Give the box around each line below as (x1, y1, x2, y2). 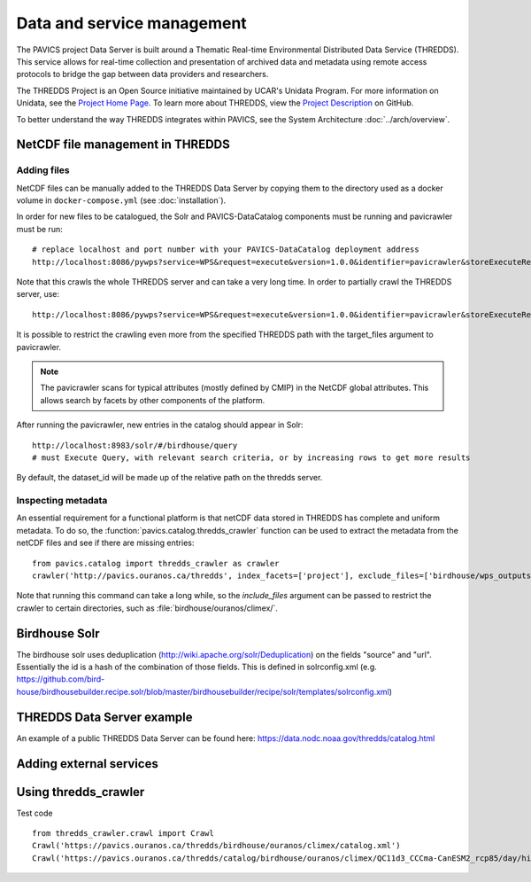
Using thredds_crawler (16, 784, 145, 800)
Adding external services (16, 756, 158, 771)
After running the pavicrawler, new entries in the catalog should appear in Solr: (16, 419, 304, 430)
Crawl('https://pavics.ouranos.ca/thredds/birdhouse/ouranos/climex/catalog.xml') (32, 840, 401, 851)
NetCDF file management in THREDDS (16, 137, 230, 152)
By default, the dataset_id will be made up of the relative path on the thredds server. (16, 472, 323, 483)
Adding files (16, 164, 70, 176)
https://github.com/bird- (16, 674, 105, 684)
